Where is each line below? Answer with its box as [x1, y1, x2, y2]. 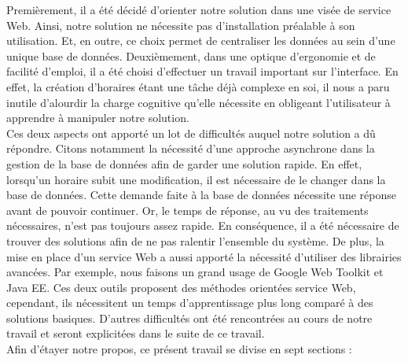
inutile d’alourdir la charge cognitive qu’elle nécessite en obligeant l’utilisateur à [6, 94, 391, 110]
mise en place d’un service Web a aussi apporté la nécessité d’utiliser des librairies [6, 248, 402, 264]
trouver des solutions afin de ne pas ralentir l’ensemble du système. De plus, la [6, 232, 384, 249]
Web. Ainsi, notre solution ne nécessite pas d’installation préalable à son [6, 17, 355, 33]
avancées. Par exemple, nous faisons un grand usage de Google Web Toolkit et [6, 264, 384, 280]
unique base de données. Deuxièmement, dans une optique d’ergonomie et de [6, 47, 376, 64]
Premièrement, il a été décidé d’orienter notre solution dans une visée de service [6, 2, 391, 17]
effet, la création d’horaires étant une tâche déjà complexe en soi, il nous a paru [6, 78, 390, 94]
